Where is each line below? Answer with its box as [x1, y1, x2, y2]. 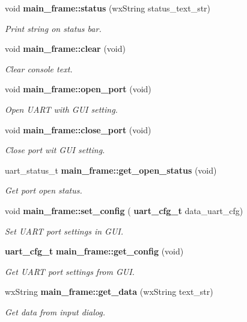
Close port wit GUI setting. [5, 144, 105, 156]
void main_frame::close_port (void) [5, 123, 151, 136]
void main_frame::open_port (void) [5, 83, 151, 95]
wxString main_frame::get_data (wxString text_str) [5, 285, 213, 298]
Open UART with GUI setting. [5, 103, 118, 115]
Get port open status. [5, 184, 82, 197]
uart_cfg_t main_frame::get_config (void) [5, 245, 184, 257]
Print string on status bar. [5, 22, 102, 34]
